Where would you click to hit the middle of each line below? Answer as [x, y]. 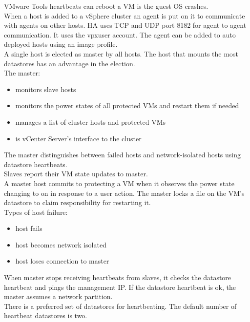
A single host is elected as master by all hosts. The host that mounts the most [121, 53]
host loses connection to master [62, 261]
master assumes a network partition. [58, 296]
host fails [29, 228]
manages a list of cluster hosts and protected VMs [91, 122]
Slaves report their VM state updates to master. [76, 174]
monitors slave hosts [46, 89]
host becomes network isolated [61, 244]
